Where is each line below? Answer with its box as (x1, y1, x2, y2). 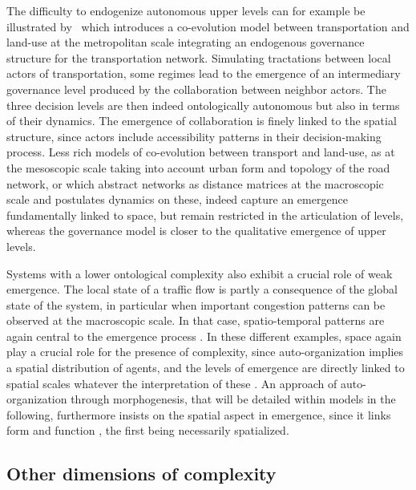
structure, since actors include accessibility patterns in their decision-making (6, 128, 382, 144)
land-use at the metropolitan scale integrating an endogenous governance (6, 34, 365, 51)
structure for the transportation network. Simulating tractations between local (6, 49, 391, 66)
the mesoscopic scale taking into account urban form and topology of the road (6, 159, 390, 176)
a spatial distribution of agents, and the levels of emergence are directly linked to (6, 359, 405, 376)
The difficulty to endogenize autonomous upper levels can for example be (6, 2, 366, 18)
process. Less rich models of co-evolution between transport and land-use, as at (6, 144, 395, 160)
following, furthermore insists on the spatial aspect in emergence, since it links (6, 406, 391, 423)
